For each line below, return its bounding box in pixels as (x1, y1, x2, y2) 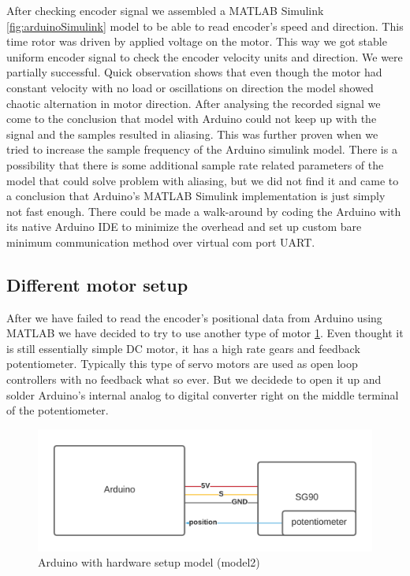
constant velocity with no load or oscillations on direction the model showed (6, 79, 374, 95)
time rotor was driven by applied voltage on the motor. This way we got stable (6, 33, 387, 50)
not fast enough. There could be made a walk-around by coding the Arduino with (6, 203, 401, 219)
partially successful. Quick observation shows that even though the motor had (6, 64, 382, 80)
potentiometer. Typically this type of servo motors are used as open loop (6, 355, 358, 372)
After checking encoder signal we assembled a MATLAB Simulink (6, 2, 324, 18)
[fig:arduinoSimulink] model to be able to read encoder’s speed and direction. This (6, 17, 404, 34)
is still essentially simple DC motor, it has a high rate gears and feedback (6, 340, 360, 356)
